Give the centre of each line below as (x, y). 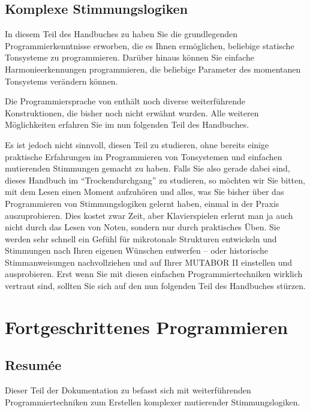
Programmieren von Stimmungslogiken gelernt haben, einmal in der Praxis (142, 203)
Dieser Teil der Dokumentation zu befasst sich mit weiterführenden (128, 390)
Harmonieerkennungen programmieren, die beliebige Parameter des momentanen (153, 69)
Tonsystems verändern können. (61, 81)
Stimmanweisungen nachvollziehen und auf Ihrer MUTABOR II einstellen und (148, 262)
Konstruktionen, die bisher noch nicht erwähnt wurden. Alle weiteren (132, 112)
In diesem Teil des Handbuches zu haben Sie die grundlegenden (121, 34)
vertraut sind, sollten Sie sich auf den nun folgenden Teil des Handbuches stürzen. (155, 286)
